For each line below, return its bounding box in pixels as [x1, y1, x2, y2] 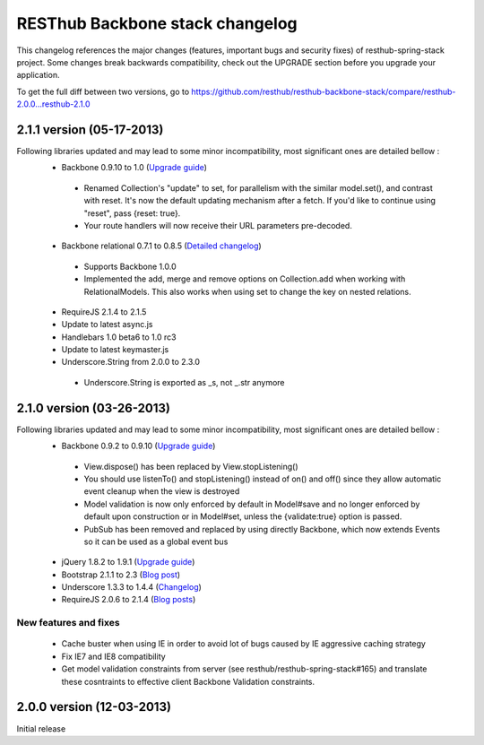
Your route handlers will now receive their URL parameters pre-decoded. [83, 220, 353, 230]
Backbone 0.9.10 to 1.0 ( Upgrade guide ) [61, 162, 208, 173]
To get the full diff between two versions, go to [16, 86, 190, 97]
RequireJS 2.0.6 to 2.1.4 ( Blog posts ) [61, 594, 196, 605]
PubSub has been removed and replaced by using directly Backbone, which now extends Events [83, 524, 441, 534]
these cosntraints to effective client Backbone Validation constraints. [61, 676, 315, 687]
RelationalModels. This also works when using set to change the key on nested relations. [83, 286, 411, 297]
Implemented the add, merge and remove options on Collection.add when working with [83, 273, 406, 284]
